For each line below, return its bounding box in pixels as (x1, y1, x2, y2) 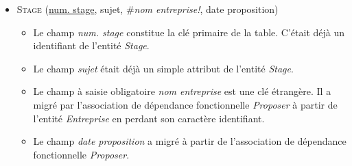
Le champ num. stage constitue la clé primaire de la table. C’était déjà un (33, 25, 345, 39)
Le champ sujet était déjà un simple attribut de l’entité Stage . (33, 61, 294, 75)
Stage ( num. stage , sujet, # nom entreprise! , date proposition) (16, 2, 279, 16)
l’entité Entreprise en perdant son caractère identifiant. (33, 111, 265, 125)
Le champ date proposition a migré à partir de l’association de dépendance (33, 134, 347, 148)
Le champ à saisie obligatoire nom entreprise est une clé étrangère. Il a (33, 84, 331, 98)
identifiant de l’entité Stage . (33, 38, 150, 53)
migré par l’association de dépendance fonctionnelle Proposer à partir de (33, 97, 338, 111)
